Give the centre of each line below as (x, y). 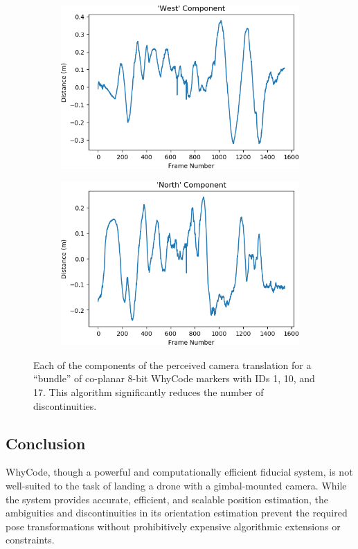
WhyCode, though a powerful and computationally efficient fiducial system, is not (179, 472)
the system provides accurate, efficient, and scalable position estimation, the (167, 499)
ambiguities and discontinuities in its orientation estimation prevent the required (177, 513)
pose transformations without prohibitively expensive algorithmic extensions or (173, 526)
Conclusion (46, 443)
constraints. (30, 540)
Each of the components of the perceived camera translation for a (172, 364)
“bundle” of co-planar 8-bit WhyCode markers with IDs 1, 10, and (174, 378)
